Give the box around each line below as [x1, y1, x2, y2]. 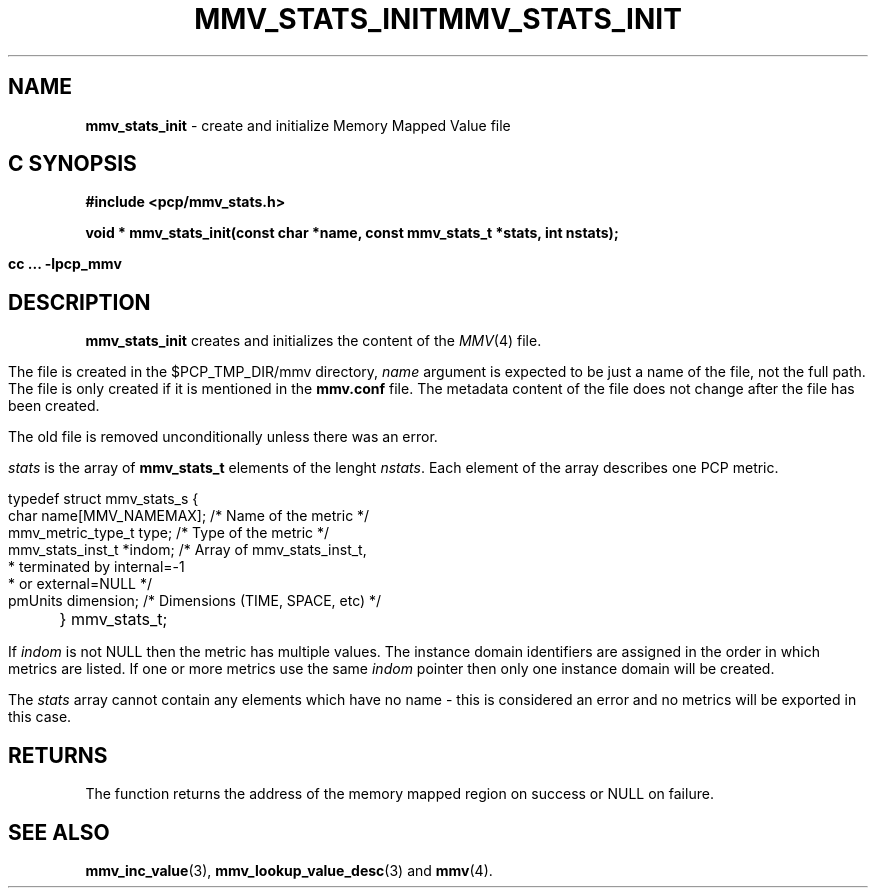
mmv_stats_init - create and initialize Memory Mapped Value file [85, 116, 511, 134]
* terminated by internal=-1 [8, 558, 185, 576]
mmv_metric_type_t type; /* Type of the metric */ [8, 524, 330, 542]
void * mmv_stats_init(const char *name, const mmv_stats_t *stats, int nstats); [85, 224, 619, 242]
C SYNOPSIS [8, 151, 137, 177]
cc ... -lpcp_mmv [8, 255, 122, 273]
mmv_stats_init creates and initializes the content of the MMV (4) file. [85, 332, 542, 350]
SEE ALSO [8, 819, 110, 845]
